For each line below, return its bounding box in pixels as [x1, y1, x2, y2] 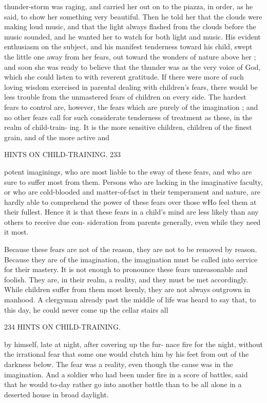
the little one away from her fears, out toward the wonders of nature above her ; [4, 51, 256, 62]
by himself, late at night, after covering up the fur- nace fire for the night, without [4, 338, 263, 349]
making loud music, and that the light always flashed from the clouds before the [4, 21, 256, 32]
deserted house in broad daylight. [4, 389, 109, 399]
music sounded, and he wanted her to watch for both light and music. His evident [4, 31, 261, 42]
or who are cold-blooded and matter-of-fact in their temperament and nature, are [4, 186, 260, 197]
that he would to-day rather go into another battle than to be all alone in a [4, 379, 242, 390]
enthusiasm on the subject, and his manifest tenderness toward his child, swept [4, 41, 253, 52]
